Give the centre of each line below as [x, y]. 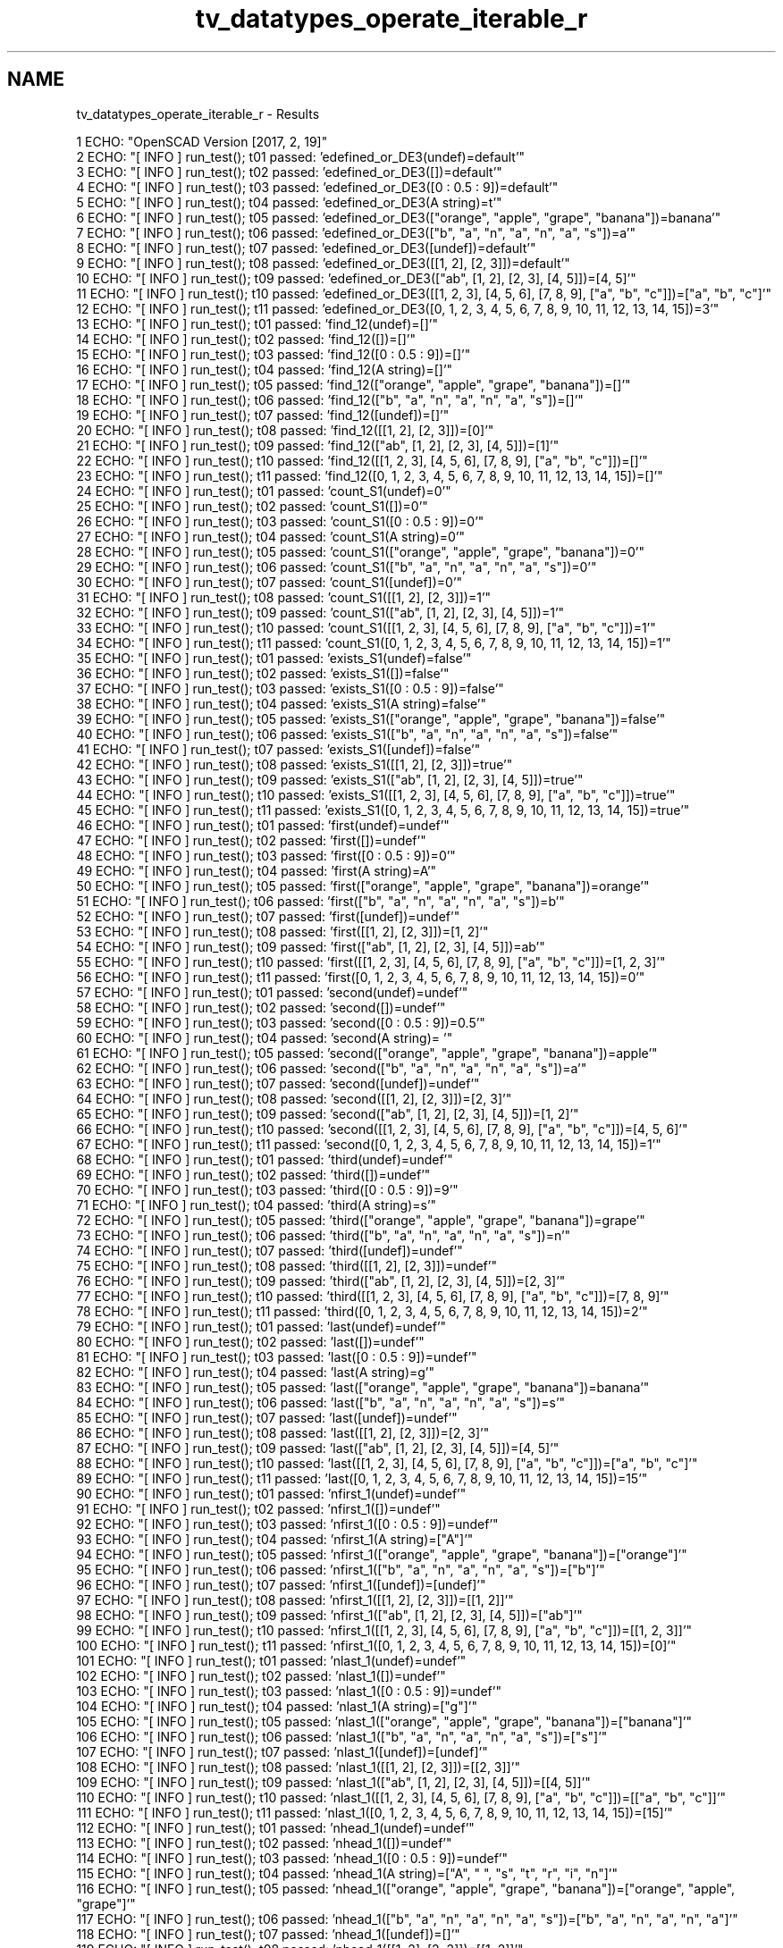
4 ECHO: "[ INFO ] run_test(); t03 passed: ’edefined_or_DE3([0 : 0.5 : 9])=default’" [317, 187]
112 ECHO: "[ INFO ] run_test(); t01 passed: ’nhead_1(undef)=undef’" [275, 1827]
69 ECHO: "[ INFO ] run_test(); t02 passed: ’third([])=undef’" [253, 1174]
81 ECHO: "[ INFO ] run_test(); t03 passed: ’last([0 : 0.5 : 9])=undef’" [277, 1356]
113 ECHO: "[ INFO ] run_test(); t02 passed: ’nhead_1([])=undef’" [264, 1843]
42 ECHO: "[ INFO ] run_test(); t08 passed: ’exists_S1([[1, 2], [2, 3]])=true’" [295, 764]
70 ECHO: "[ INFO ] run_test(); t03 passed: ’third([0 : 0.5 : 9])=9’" [267, 1189]
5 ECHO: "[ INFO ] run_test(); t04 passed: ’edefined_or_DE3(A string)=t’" [289, 202]
